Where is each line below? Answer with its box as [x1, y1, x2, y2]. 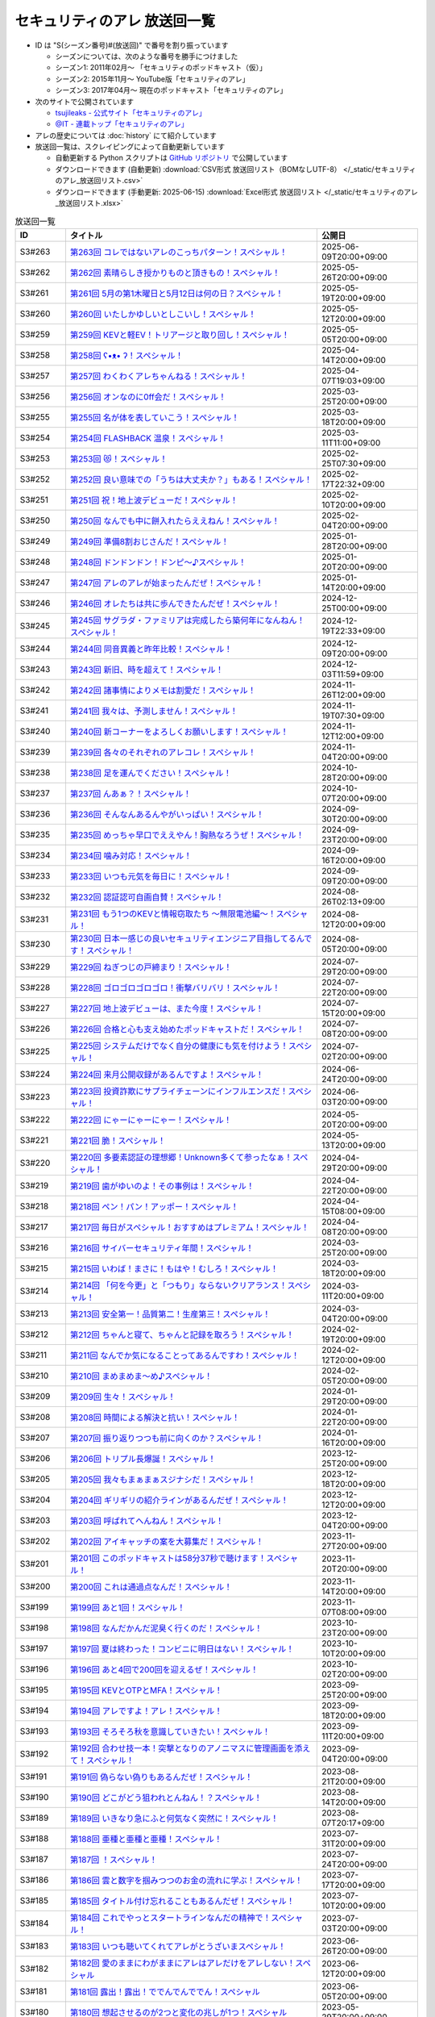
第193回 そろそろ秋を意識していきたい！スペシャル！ [69, 1726, 271, 1737]
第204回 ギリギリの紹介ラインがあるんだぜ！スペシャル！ [69, 1494, 289, 1505]
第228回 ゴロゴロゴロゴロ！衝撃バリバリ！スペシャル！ [69, 982, 281, 993]
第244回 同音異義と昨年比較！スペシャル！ [69, 643, 233, 654]
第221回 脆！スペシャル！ [69, 1134, 167, 1146]
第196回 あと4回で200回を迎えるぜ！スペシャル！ [69, 1664, 259, 1675]
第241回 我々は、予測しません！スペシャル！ [69, 705, 238, 716]
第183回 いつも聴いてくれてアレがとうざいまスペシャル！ [69, 1940, 286, 1952]
